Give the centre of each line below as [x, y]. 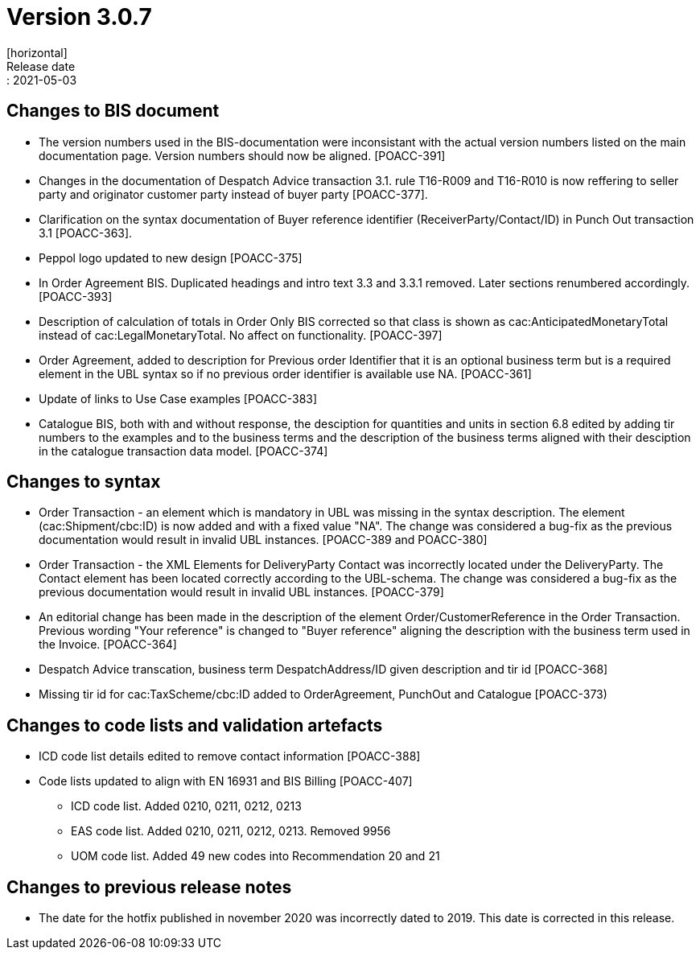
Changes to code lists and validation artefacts [195, 725]
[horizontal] [37, 52]
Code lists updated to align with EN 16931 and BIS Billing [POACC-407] [226, 781]
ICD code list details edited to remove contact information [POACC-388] [230, 756]
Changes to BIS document [113, 111]
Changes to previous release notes [149, 887]
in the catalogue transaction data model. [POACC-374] [183, 451]
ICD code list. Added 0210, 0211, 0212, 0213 [186, 806]
